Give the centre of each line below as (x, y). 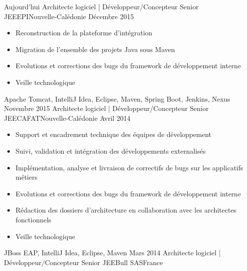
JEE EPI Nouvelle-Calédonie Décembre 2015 (69, 16)
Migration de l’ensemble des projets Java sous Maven (95, 49)
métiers (26, 177)
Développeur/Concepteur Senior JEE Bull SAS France (84, 262)
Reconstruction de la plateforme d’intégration (84, 33)
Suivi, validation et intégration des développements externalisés (111, 150)
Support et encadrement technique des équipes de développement (113, 134)
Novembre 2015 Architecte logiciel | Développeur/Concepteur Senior (106, 108)
